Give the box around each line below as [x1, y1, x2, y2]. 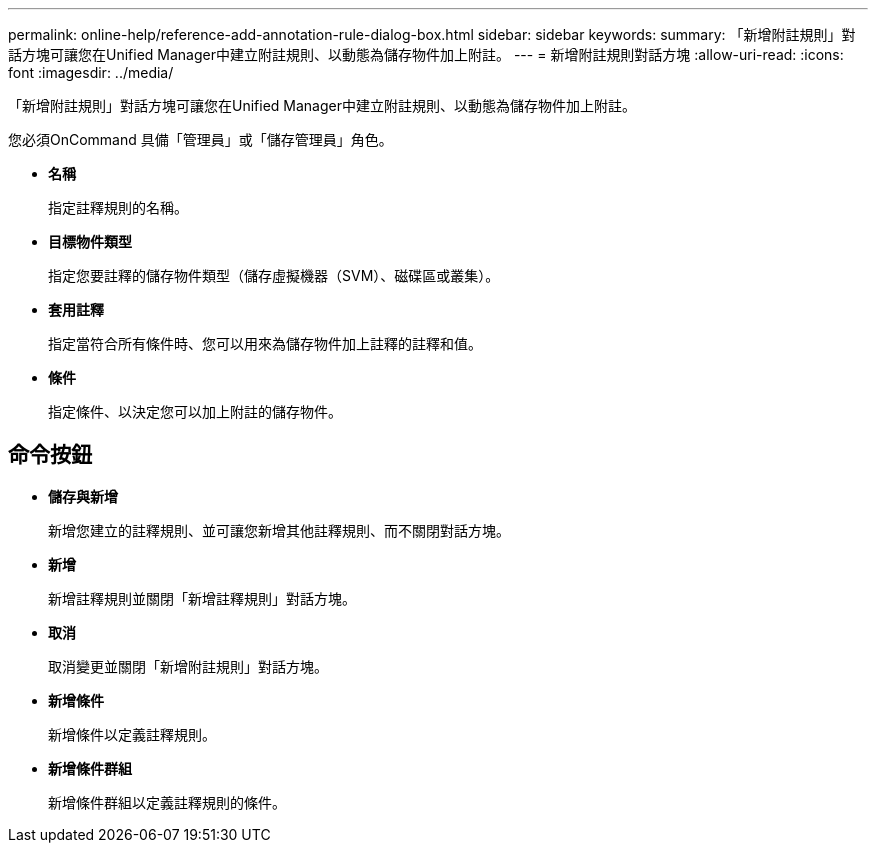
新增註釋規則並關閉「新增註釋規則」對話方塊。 [48, 589, 356, 607]
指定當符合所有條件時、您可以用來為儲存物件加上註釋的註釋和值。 [48, 335, 482, 352]
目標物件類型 [48, 233, 132, 250]
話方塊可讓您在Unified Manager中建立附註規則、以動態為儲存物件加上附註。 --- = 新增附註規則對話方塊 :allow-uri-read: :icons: [8, 46, 844, 63]
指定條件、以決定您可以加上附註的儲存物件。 [48, 403, 342, 420]
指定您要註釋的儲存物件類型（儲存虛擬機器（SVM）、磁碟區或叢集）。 [48, 267, 500, 284]
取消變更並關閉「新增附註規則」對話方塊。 [48, 657, 328, 675]
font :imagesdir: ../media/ [8, 64, 174, 81]
